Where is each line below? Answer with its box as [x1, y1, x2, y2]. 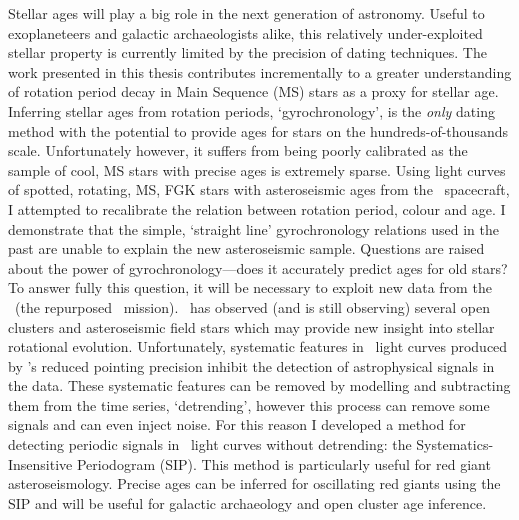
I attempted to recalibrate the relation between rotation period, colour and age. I [8, 198, 506, 219]
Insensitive [8, 453, 73, 474]
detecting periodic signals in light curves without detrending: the [8, 434, 412, 455]
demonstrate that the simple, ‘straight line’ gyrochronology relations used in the [8, 218, 499, 239]
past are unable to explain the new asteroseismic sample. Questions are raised [8, 238, 485, 259]
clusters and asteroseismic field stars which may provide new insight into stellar [8, 316, 495, 337]
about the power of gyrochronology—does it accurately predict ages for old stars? [8, 257, 508, 278]
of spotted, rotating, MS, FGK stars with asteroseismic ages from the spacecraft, [8, 179, 510, 200]
